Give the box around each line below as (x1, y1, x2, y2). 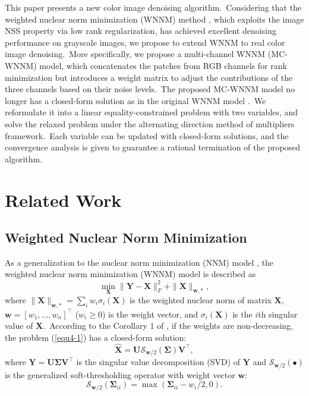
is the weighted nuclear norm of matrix (130, 293, 272, 306)
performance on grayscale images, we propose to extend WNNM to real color (5, 36, 285, 48)
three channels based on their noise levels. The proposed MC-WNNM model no (5, 83, 295, 95)
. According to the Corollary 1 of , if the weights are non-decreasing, (43, 319, 294, 332)
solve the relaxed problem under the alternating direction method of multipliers (5, 117, 295, 130)
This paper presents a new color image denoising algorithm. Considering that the (5, 1, 302, 13)
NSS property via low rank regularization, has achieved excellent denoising (5, 24, 276, 37)
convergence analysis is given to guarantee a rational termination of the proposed (5, 141, 301, 153)
